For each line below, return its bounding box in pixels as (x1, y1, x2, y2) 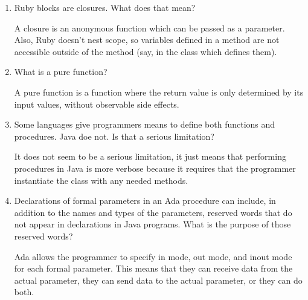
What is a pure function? (14, 65, 107, 78)
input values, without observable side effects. (14, 97, 179, 110)
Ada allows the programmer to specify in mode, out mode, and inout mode (14, 250, 292, 262)
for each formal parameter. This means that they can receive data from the (14, 262, 293, 275)
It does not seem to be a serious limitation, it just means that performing (14, 150, 286, 163)
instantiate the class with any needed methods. (14, 174, 188, 186)
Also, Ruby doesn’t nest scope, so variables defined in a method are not (14, 33, 280, 46)
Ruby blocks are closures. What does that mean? (14, 1, 196, 13)
